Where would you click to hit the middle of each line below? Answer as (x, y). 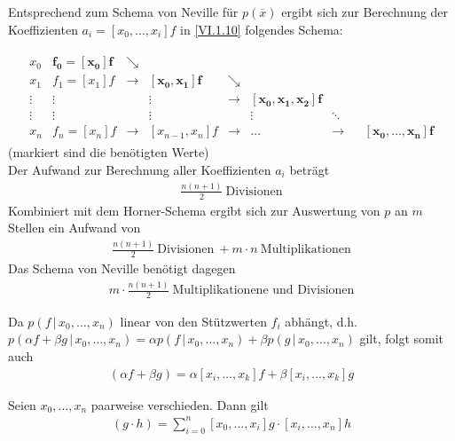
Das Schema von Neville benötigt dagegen (122, 268)
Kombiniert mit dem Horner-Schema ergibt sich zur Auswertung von (194, 210)
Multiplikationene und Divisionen (263, 291)
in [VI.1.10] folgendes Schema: (262, 29)
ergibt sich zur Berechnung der (365, 12)
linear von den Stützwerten (193, 321)
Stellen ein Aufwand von (75, 228)
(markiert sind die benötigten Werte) (109, 152)
